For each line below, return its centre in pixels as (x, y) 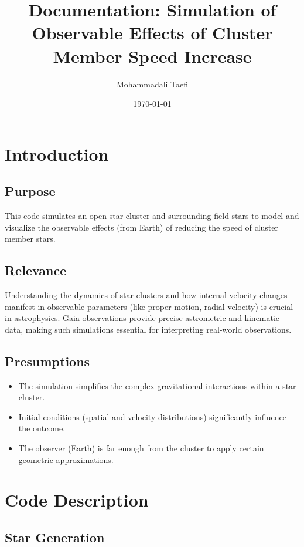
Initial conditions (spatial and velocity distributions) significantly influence (152, 416)
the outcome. (42, 428)
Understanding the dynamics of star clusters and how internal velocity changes (146, 295)
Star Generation (55, 537)
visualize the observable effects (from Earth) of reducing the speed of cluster (142, 227)
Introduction (57, 153)
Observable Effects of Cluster (152, 33)
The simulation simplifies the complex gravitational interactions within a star (157, 385)
